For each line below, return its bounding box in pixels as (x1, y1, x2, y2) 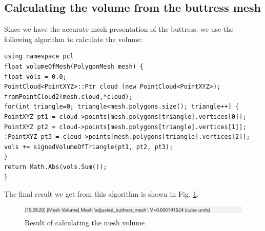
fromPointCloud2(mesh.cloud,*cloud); (4, 93, 133, 100)
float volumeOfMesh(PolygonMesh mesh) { (4, 62, 144, 70)
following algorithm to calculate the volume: (4, 33, 142, 44)
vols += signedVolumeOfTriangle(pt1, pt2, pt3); (4, 143, 173, 151)
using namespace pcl (4, 53, 74, 60)
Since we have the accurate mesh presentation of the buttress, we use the (4, 24, 234, 34)
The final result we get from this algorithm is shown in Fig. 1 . (4, 188, 199, 199)
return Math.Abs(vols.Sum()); (4, 163, 107, 171)
